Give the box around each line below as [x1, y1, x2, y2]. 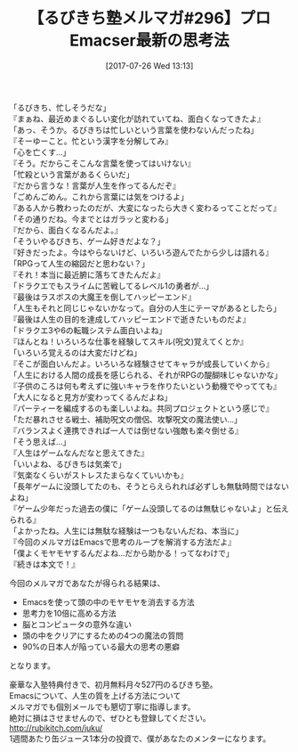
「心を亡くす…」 [9, 146, 71, 157]
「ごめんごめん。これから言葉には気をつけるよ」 [9, 191, 189, 201]
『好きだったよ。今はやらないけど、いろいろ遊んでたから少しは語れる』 [9, 247, 274, 257]
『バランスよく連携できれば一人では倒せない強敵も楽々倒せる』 [9, 425, 243, 436]
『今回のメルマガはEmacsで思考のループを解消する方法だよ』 [9, 536, 237, 547]
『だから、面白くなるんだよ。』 [9, 225, 123, 235]
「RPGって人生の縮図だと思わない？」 [9, 257, 149, 268]
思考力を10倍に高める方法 [21, 608, 117, 618]
